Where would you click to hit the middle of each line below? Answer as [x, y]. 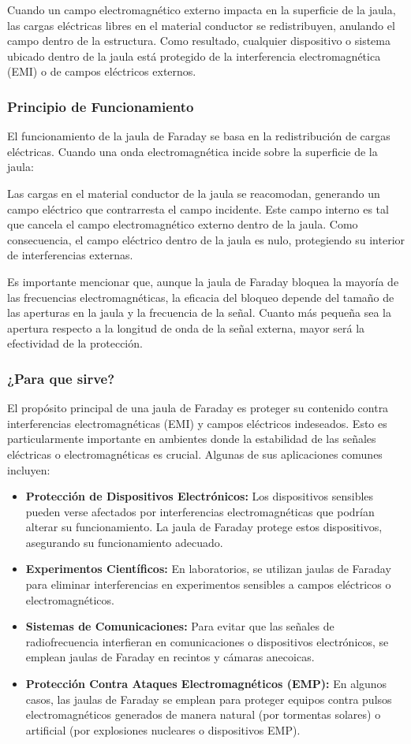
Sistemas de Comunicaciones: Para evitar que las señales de [180, 626]
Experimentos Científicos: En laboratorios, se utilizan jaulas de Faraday [208, 569]
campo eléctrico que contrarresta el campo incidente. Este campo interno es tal [198, 208]
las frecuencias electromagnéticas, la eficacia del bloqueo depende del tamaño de [201, 297]
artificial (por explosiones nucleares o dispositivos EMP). [163, 729]
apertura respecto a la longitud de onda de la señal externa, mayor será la [186, 327]
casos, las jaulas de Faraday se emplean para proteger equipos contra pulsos [209, 699]
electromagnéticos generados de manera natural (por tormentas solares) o [203, 714]
